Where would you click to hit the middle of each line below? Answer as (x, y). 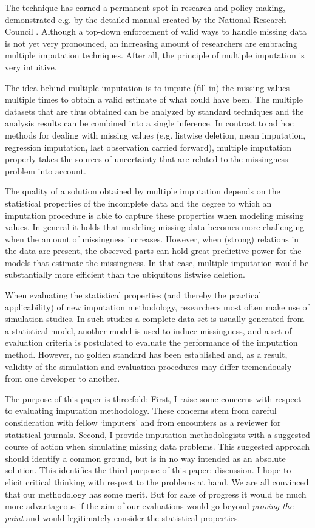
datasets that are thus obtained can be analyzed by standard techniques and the (154, 111)
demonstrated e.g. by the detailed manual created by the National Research (146, 19)
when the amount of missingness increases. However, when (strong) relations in (152, 238)
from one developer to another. (63, 378)
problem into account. (46, 170)
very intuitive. (31, 67)
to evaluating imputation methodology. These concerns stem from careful (141, 410)
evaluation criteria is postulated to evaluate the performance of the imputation (151, 342)
